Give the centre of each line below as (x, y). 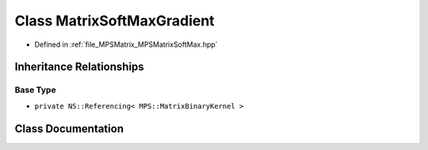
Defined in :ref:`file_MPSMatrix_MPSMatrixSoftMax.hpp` (126, 44)
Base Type (35, 90)
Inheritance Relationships (79, 67)
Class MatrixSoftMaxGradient (115, 21)
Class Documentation (69, 128)
